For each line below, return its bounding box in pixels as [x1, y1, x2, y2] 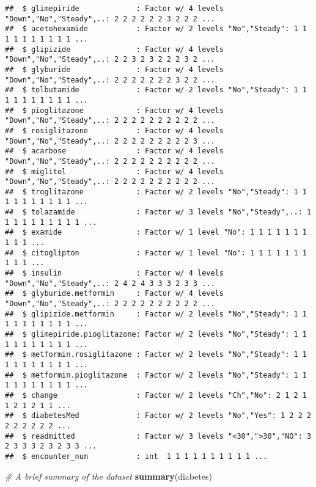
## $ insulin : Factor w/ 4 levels [5, 269, 224, 278]
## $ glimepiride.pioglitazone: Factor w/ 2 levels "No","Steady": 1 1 [5, 330, 307, 339]
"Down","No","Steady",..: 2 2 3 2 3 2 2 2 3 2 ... [5, 55, 215, 64]
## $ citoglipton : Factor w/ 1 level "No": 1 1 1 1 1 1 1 [5, 248, 307, 257]
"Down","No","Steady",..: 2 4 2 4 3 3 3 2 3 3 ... [5, 279, 215, 288]
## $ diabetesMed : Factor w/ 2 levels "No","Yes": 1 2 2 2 [5, 411, 312, 420]
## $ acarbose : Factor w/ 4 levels [5, 147, 224, 156]
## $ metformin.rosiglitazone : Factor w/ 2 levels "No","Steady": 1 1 [5, 350, 307, 359]
